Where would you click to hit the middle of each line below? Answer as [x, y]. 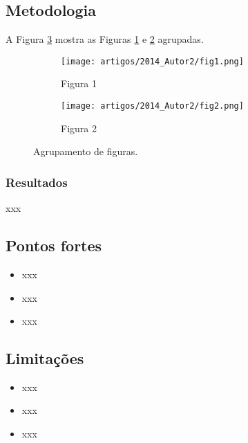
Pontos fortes [54, 245]
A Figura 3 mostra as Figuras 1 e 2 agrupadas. [105, 39]
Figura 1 [79, 83]
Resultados [37, 182]
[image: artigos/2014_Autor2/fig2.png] [152, 106]
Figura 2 [79, 128]
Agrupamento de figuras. [86, 151]
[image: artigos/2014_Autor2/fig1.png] [152, 61]
